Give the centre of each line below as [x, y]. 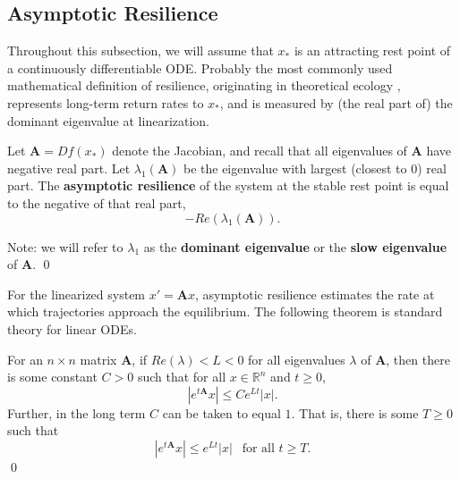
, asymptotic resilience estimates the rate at [315, 294]
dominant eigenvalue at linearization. [109, 120]
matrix [98, 359]
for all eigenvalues [297, 359]
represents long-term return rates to [106, 102]
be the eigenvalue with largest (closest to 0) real [315, 168]
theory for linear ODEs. [72, 328]
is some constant [52, 377]
